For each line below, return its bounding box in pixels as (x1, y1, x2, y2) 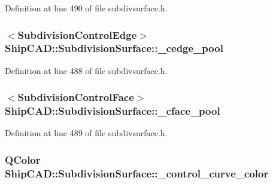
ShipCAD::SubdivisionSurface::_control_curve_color (5, 165, 269, 180)
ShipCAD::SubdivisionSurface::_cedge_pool (5, 41, 223, 56)
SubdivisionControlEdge (17, 27, 137, 42)
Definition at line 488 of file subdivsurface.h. (5, 64, 168, 76)
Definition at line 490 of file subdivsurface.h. (5, 2, 168, 14)
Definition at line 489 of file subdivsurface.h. (5, 127, 168, 139)
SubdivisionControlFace (17, 90, 134, 105)
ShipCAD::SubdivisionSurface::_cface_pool (5, 103, 220, 118)
